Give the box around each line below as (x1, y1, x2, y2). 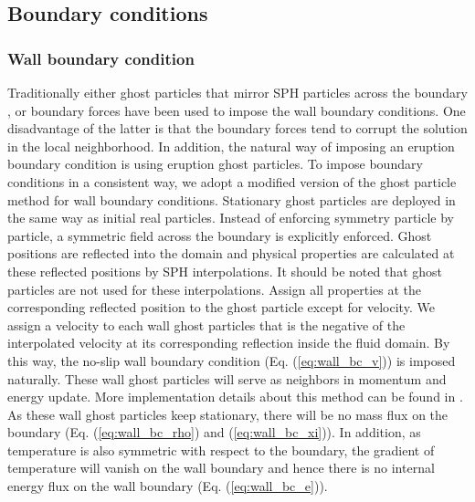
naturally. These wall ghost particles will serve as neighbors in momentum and (7, 369, 447, 388)
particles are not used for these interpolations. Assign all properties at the (7, 279, 422, 298)
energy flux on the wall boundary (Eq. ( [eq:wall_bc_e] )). (7, 476, 328, 496)
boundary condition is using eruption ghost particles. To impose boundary (7, 154, 423, 173)
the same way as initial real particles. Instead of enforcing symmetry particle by (7, 208, 454, 227)
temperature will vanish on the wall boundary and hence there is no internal (7, 458, 435, 477)
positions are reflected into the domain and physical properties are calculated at (7, 244, 455, 263)
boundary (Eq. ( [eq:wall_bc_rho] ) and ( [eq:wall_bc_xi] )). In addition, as (7, 423, 421, 442)
